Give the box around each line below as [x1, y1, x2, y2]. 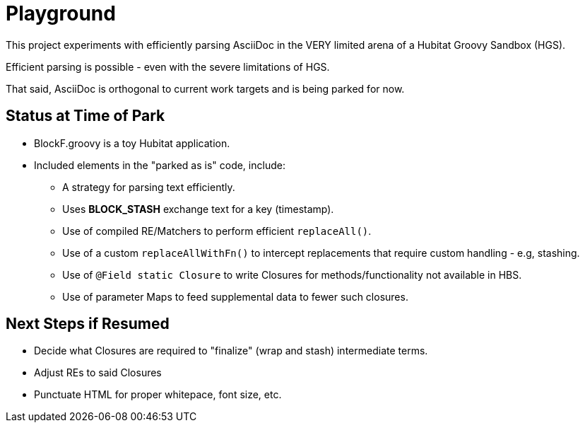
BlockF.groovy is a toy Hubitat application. [34, 137, 230, 149]
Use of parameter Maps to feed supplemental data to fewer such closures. [62, 290, 408, 303]
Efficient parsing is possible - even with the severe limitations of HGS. [6, 60, 330, 73]
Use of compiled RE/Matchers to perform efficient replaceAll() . [62, 224, 372, 237]
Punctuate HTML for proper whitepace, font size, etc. [34, 388, 282, 401]
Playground [6, 1, 116, 25]
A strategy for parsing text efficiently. [62, 180, 235, 193]
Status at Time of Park [6, 107, 165, 125]
